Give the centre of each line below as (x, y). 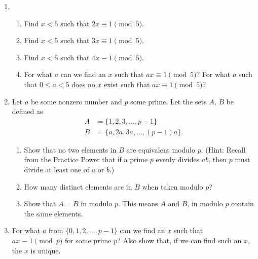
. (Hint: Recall (223, 149)
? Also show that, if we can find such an (179, 240)
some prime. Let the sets (169, 101)
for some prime (88, 240)
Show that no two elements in (70, 149)
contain (243, 203)
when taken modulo (173, 186)
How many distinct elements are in (78, 186)
